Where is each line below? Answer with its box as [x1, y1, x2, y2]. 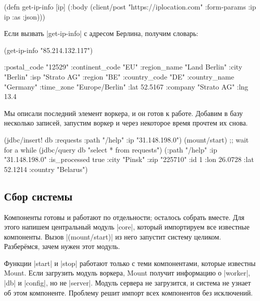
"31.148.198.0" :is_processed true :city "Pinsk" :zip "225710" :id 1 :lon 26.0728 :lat [4, 154, 254, 164]
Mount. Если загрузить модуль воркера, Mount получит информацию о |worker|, [4, 267, 250, 278]
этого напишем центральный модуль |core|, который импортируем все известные [4, 221, 249, 232]
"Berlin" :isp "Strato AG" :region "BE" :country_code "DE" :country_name [4, 71, 234, 81]
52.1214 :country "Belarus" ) [4, 163, 88, 174]
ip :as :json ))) [4, 11, 45, 21]
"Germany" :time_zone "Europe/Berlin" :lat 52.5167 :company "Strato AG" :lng [4, 81, 248, 91]
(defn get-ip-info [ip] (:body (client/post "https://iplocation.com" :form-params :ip [4, 1, 256, 11]
